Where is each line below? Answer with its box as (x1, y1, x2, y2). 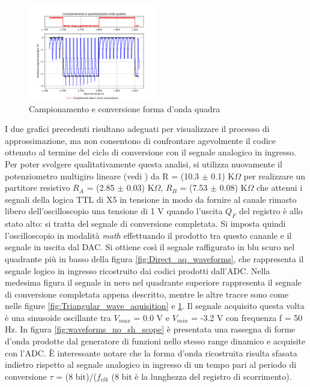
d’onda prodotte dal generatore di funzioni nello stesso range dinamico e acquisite (5, 335, 306, 347)
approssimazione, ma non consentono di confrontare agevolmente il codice (5, 134, 276, 146)
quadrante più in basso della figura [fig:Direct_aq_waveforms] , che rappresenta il (5, 252, 304, 265)
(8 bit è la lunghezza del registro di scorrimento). (111, 370, 292, 382)
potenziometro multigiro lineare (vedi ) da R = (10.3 (5, 169, 199, 182)
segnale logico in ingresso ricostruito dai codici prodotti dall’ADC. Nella (5, 264, 270, 277)
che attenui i (256, 181, 303, 194)
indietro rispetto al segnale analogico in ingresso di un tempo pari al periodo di (5, 358, 297, 371)
